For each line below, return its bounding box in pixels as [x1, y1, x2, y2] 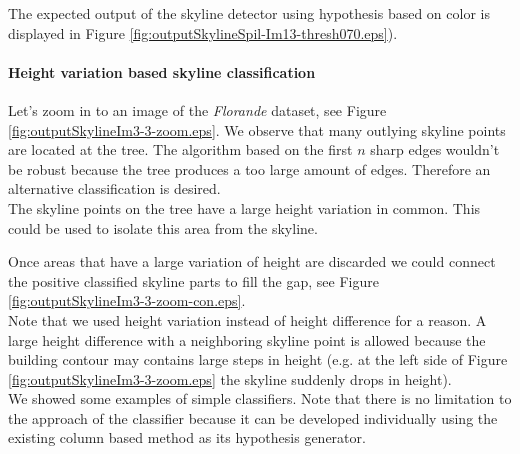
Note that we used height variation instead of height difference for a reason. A [8, 309, 487, 330]
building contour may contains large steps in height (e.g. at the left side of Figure [8, 349, 508, 370]
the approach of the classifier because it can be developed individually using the [8, 407, 498, 428]
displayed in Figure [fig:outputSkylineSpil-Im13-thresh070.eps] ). [8, 22, 398, 43]
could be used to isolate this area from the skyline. [8, 217, 318, 238]
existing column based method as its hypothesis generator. [8, 427, 366, 448]
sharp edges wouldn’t [370, 139, 500, 160]
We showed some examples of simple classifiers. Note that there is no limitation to [8, 388, 512, 409]
